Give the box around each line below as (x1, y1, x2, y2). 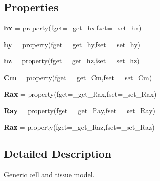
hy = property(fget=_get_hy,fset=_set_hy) (4, 39, 141, 49)
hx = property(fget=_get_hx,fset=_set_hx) (4, 23, 142, 33)
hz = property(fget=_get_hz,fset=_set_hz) (4, 56, 140, 66)
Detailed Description (4, 146, 112, 161)
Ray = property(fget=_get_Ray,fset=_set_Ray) (4, 105, 156, 116)
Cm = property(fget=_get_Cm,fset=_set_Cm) (4, 72, 152, 82)
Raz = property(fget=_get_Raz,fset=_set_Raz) (4, 121, 155, 132)
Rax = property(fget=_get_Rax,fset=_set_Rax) (4, 89, 157, 99)
